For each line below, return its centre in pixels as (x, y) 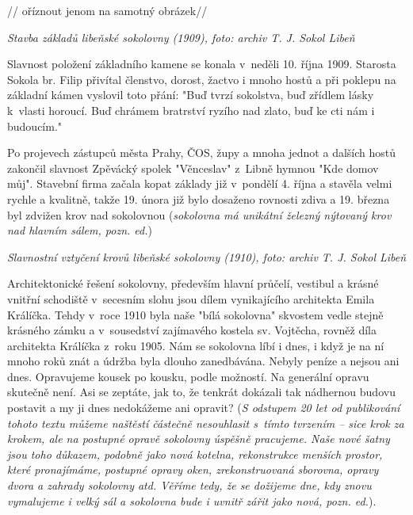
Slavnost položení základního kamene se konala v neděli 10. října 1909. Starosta (202, 64)
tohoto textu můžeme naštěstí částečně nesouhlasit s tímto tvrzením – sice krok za (206, 423)
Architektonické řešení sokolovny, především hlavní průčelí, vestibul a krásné (193, 283)
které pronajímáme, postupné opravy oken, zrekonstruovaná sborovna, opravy (193, 469)
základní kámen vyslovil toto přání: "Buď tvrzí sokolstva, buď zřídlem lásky (191, 95)
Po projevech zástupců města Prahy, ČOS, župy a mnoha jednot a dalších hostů (202, 153)
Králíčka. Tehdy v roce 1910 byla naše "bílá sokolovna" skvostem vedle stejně (195, 314)
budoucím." (35, 126)
